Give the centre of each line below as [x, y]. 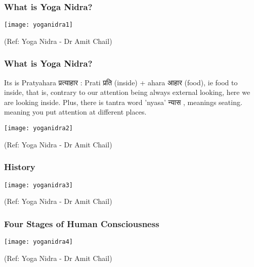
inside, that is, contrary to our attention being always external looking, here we [127, 92]
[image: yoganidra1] [39, 25]
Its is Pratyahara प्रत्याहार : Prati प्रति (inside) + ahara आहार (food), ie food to [121, 82]
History [20, 167]
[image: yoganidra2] [39, 128]
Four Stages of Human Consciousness [82, 223]
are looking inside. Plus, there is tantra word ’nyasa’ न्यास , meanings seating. [123, 102]
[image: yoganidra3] [39, 185]
